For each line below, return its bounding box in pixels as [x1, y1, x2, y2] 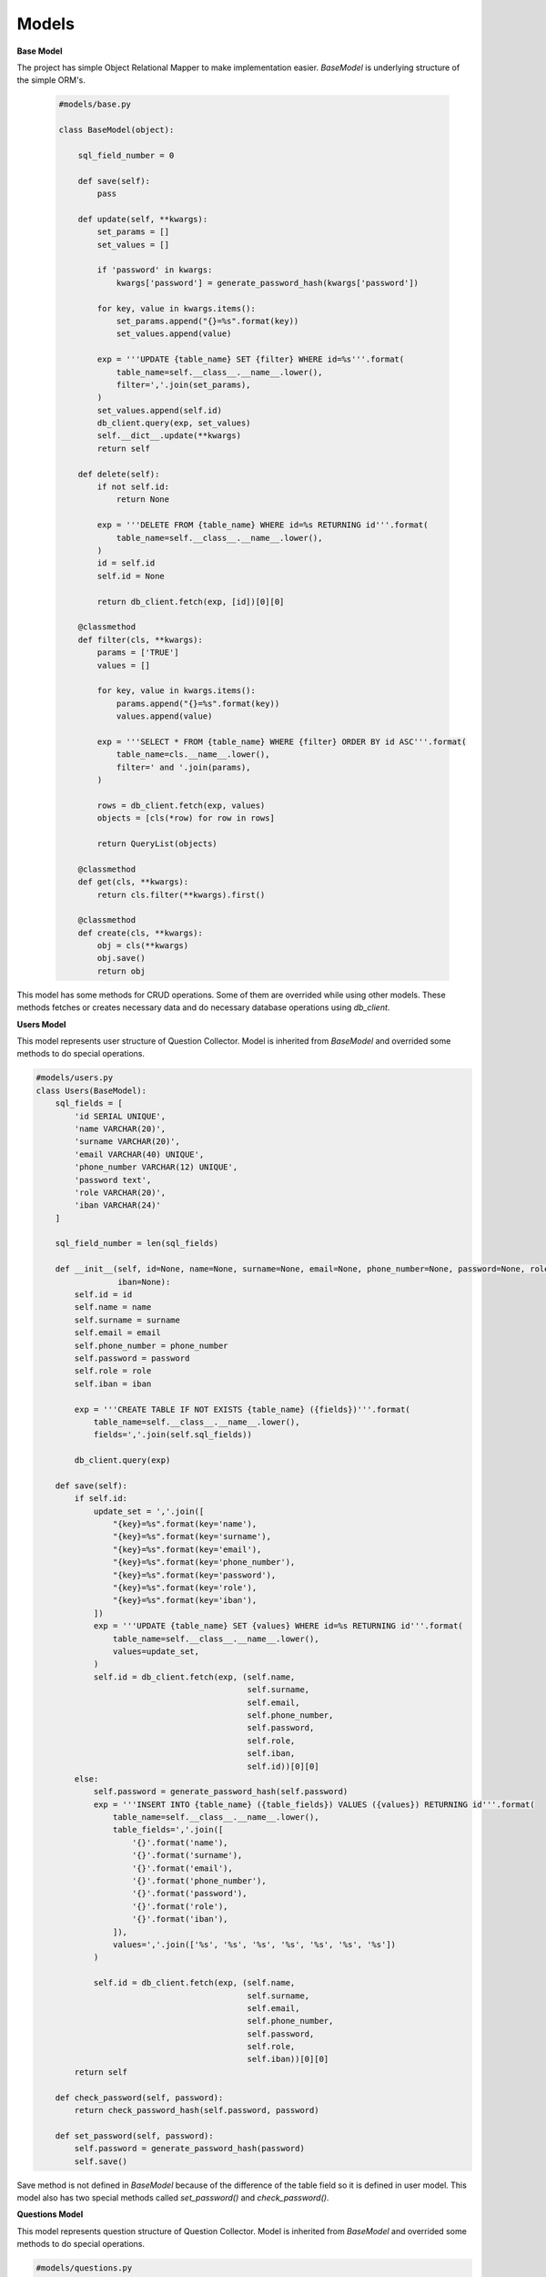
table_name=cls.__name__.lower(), [116, 750, 270, 760]
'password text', [74, 1175, 152, 1185]
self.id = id [74, 1290, 133, 1300]
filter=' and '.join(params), [116, 761, 251, 772]
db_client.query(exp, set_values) [96, 418, 251, 428]
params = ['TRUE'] [96, 648, 179, 658]
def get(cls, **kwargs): [77, 877, 189, 887]
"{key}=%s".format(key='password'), [112, 1569, 277, 1580]
